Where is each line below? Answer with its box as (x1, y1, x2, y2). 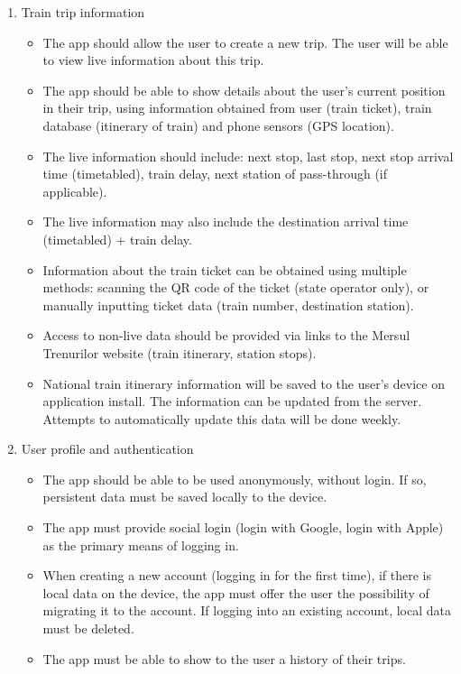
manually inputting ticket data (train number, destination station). (42, 295, 414, 314)
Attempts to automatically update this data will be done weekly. (42, 409, 401, 428)
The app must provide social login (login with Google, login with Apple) (42, 518, 444, 537)
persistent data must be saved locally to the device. (42, 487, 327, 506)
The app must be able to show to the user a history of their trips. (42, 649, 406, 668)
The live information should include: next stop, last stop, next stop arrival (42, 146, 454, 165)
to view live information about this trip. (42, 51, 264, 69)
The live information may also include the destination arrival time (42, 212, 409, 231)
